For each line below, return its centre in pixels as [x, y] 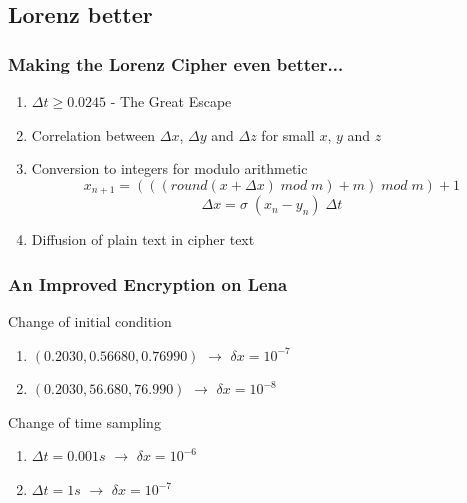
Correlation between [93, 134]
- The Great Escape [171, 101]
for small [288, 134]
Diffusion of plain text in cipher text [143, 239]
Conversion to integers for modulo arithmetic [169, 168]
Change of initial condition [90, 321]
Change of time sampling [84, 421]
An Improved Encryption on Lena [148, 283]
